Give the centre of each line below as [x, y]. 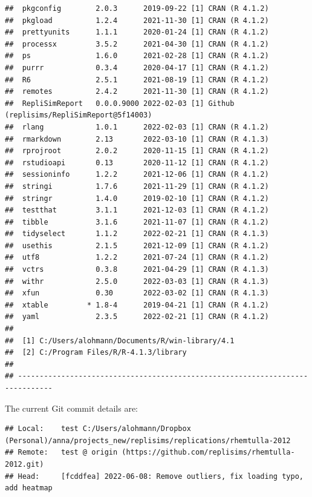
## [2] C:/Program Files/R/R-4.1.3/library [96, 353]
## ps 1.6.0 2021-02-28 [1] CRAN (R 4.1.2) [137, 56]
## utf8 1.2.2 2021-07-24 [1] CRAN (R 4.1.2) [137, 258]
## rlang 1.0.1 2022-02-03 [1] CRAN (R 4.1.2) [137, 127]
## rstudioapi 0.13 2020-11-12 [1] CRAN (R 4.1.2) [137, 163]
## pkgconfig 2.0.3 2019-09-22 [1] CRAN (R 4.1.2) [137, 8]
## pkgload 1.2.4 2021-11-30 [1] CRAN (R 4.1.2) [137, 20]
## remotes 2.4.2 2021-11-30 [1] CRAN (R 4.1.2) [137, 92]
